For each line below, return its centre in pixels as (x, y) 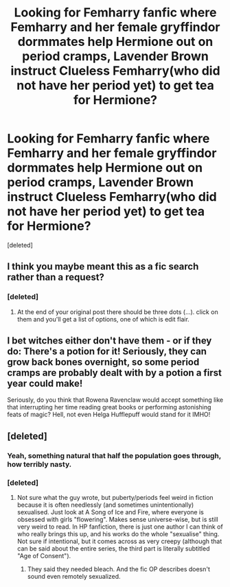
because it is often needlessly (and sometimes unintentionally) (105, 505)
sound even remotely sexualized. (74, 577)
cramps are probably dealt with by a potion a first (114, 373)
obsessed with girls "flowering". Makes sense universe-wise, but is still (117, 520)
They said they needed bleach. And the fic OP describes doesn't (119, 569)
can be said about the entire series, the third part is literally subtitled (113, 549)
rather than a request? (56, 277)
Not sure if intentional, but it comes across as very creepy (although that (119, 541)
